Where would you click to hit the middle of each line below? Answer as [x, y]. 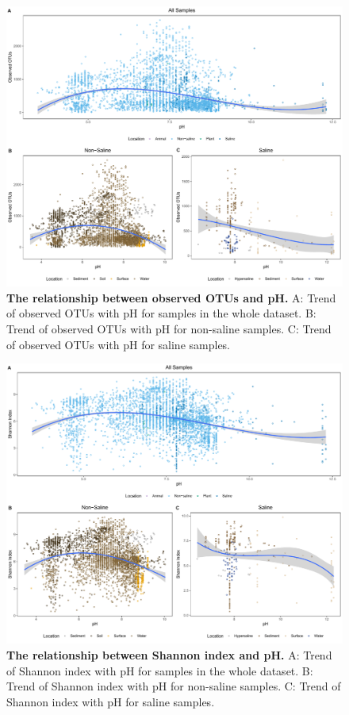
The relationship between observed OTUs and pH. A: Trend [171, 297]
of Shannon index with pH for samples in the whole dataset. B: [160, 670]
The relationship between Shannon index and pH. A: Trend [169, 654]
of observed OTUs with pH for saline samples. [119, 344]
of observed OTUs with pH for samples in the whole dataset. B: [161, 313]
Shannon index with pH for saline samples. [111, 701]
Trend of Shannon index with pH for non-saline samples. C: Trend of [174, 686]
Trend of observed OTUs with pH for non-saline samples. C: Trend [169, 328]
